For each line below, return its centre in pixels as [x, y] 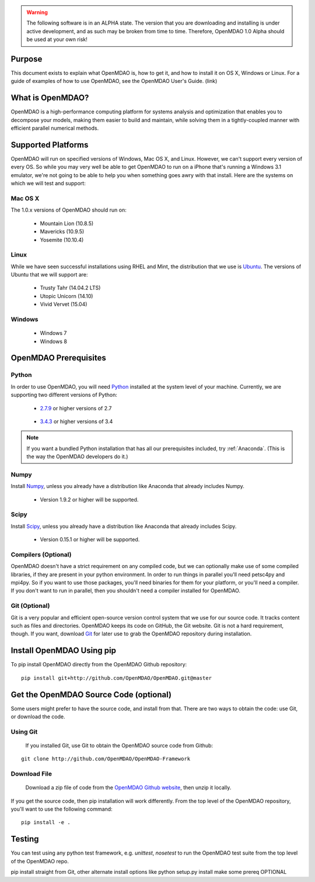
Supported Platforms [50, 145]
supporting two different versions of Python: [64, 395]
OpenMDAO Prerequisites [58, 358]
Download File [32, 774]
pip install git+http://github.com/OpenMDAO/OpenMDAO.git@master [117, 678]
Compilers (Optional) [41, 554]
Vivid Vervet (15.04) [64, 305]
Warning [37, 12]
